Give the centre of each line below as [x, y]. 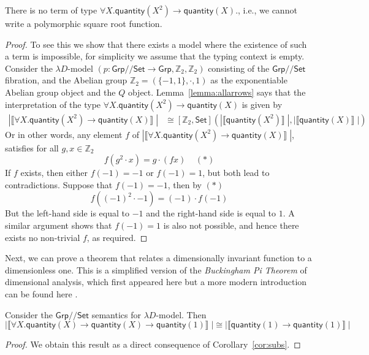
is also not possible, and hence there [231, 225]
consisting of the [239, 68]
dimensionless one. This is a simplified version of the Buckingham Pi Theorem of [156, 269]
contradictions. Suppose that [59, 184]
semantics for [116, 314]
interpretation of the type [53, 104]
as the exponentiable [249, 80]
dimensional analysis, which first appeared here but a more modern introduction [156, 282]
